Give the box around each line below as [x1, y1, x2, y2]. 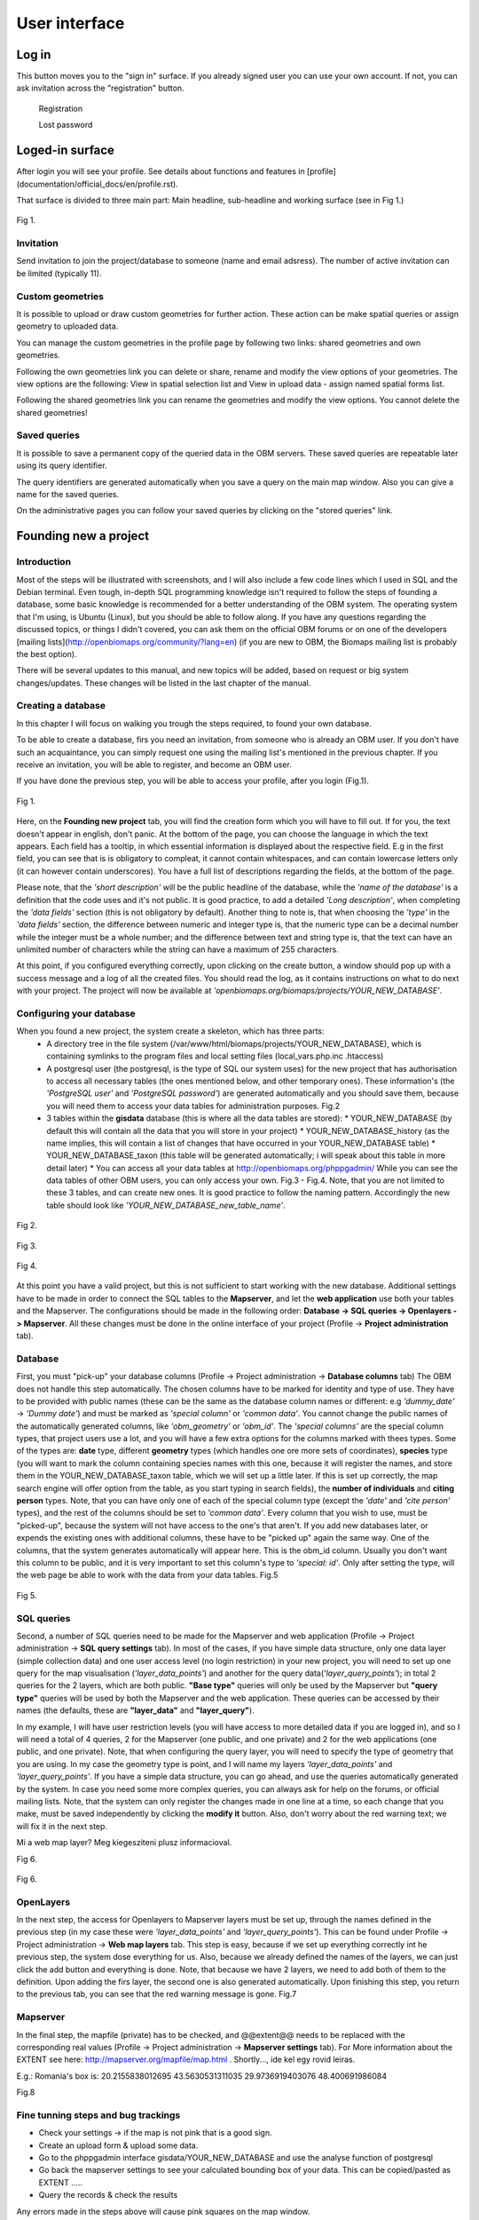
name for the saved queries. [16, 489, 120, 500]
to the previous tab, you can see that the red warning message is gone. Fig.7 [16, 1989, 297, 2000]
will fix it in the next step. [16, 1820, 108, 1831]
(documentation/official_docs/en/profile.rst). [16, 178, 179, 189]
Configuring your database [16, 1008, 137, 1020]
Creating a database [16, 700, 106, 712]
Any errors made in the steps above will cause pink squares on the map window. [16, 2206, 310, 2216]
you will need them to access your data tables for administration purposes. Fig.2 [46, 1100, 341, 1111]
